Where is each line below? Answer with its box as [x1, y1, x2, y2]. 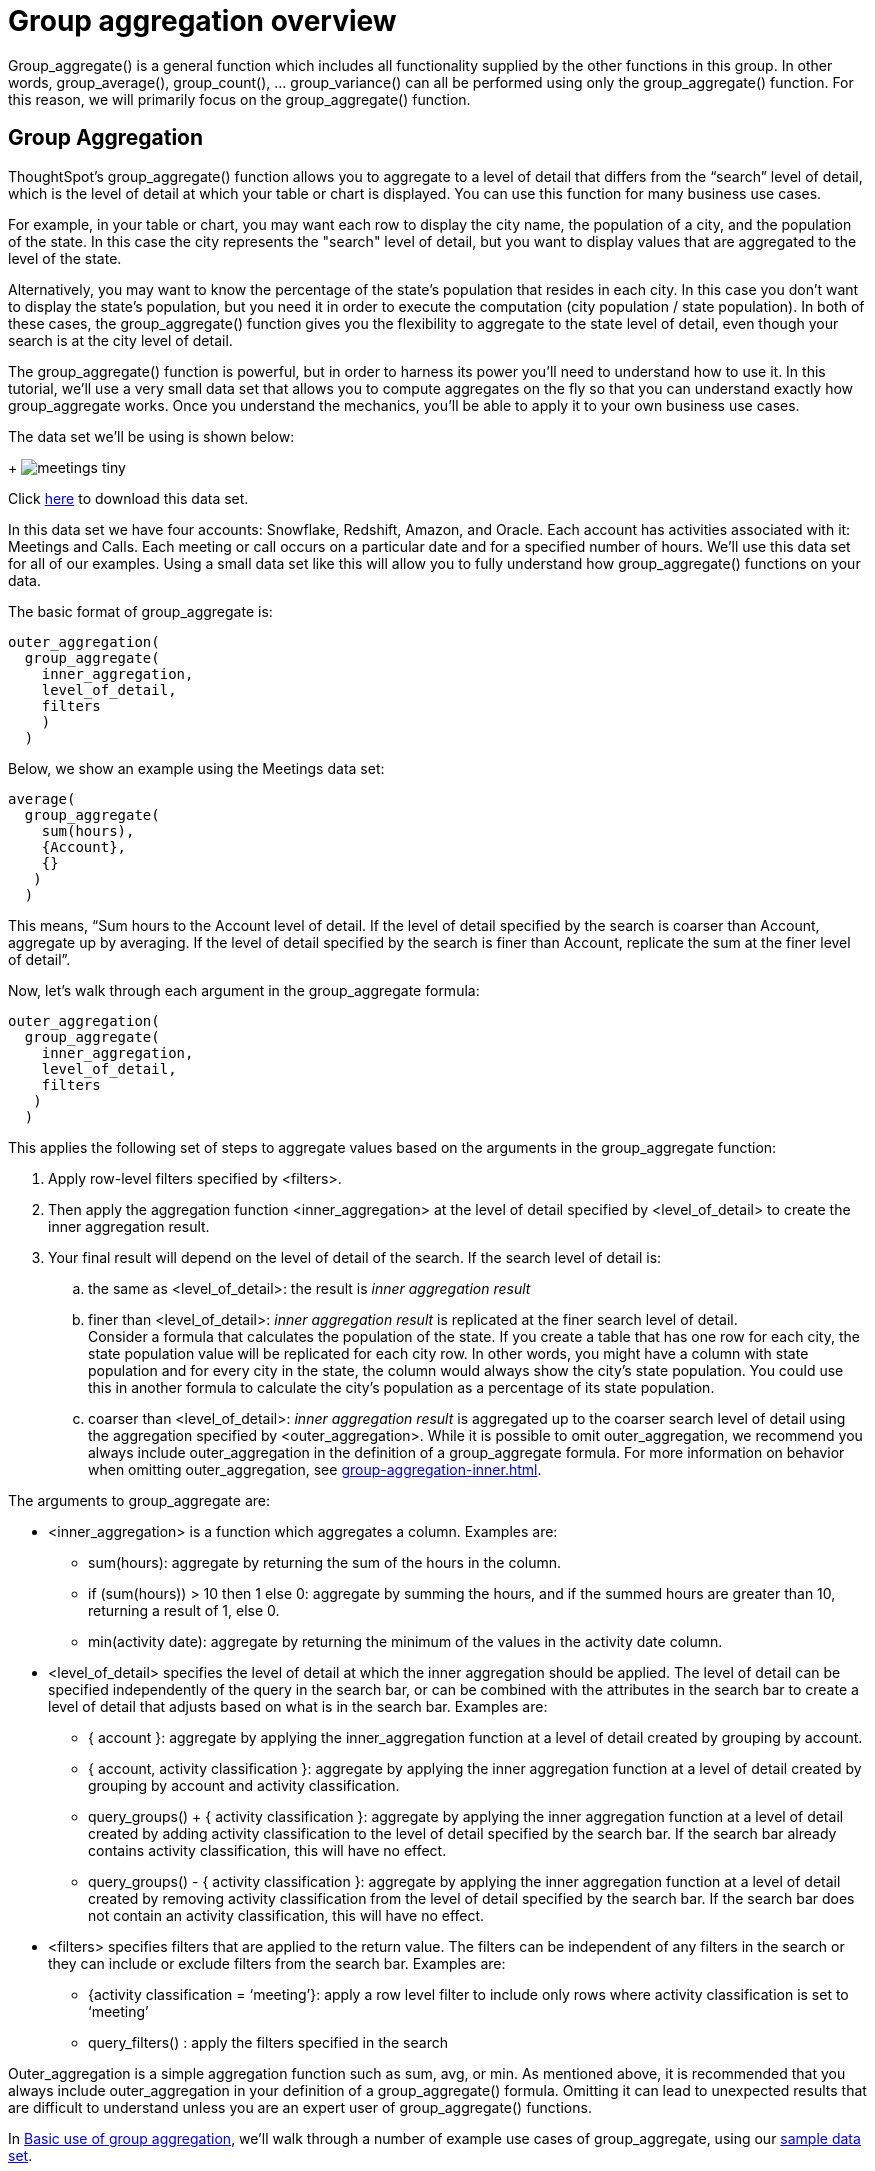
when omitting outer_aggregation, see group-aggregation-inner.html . [88, 1460, 542, 1478]
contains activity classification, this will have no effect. [88, 1841, 447, 1859]
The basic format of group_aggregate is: [8, 602, 273, 620]
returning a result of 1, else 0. [88, 1601, 280, 1619]
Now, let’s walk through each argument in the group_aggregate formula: [8, 981, 480, 999]
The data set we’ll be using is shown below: [8, 427, 295, 445]
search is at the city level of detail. [8, 331, 233, 349]
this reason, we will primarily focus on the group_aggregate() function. [8, 90, 471, 108]
